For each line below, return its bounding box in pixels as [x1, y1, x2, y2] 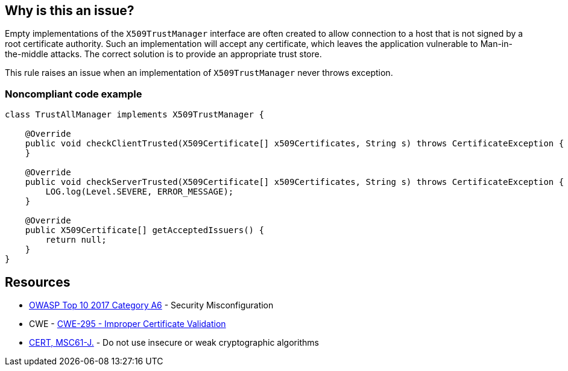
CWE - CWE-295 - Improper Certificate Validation [29, 319, 226, 329]
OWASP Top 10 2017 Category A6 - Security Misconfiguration [29, 300, 274, 311]
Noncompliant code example [5, 87, 142, 100]
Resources [5, 274, 71, 290]
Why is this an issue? [5, 3, 134, 18]
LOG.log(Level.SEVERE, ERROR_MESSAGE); [45, 187, 234, 197]
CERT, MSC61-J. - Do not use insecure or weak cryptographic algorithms [29, 337, 319, 348]
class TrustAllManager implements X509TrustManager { [5, 110, 264, 120]
